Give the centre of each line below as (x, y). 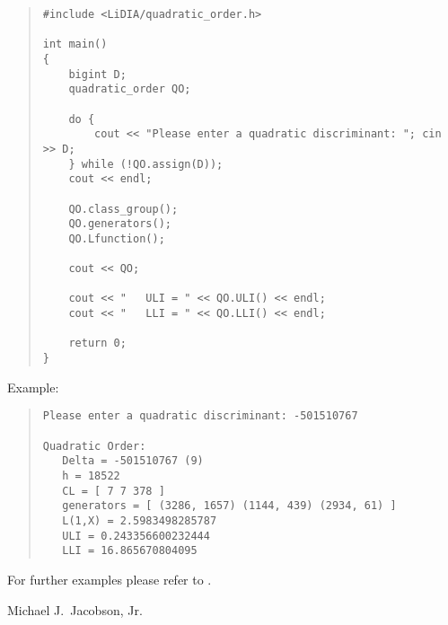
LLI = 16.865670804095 (130, 551)
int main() (75, 44)
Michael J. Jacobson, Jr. (75, 609)
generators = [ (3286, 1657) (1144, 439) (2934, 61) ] (229, 506)
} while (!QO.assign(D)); (146, 164)
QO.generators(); (120, 224)
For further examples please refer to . (110, 579)
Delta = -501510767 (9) (133, 461)
